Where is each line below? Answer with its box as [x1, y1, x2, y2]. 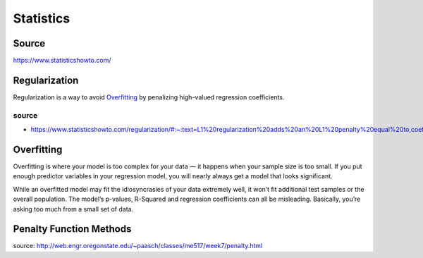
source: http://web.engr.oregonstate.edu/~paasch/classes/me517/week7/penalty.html [13, 242, 263, 250]
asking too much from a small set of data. [13, 204, 134, 213]
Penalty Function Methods [13, 223, 132, 235]
